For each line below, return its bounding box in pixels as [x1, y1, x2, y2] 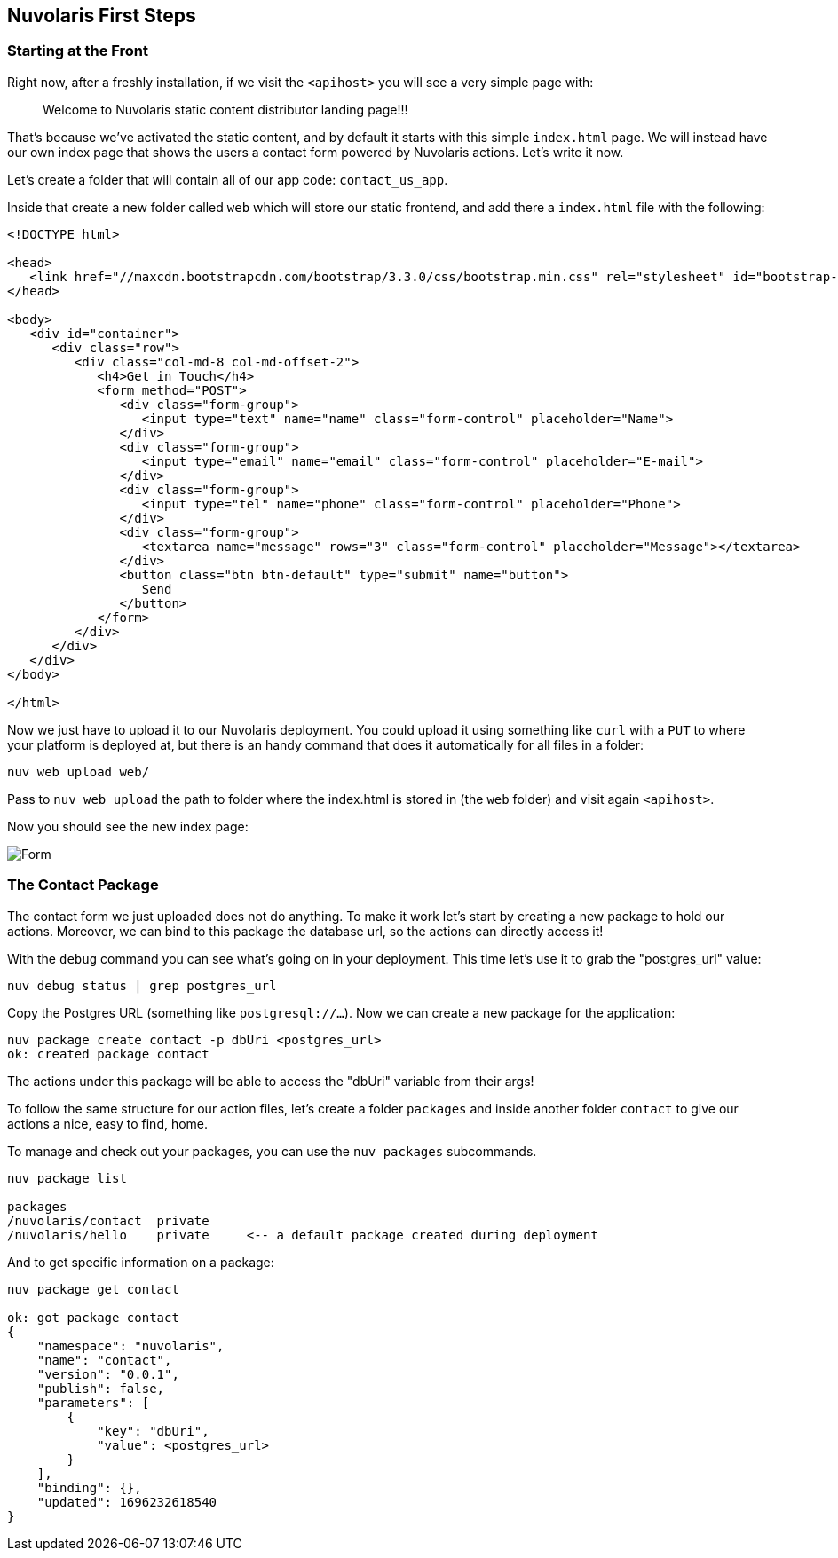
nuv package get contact [7, 1281, 179, 1296]
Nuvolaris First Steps [7, 4, 196, 27]
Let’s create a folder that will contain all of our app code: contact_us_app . [7, 171, 448, 187]
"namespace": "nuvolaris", [36, 1338, 225, 1353]
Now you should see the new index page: [7, 818, 249, 834]
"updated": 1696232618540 [36, 1494, 217, 1509]
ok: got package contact [7, 1310, 179, 1325]
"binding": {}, [36, 1480, 142, 1495]
